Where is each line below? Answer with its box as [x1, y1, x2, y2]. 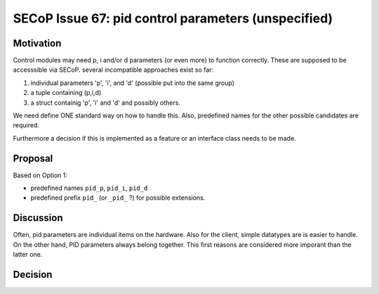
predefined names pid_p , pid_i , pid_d [30, 184, 148, 193]
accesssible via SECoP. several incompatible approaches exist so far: [13, 65, 214, 74]
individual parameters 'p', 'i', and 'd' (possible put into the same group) [30, 78, 235, 87]
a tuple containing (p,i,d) [30, 89, 102, 97]
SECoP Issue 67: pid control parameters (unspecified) [13, 11, 333, 26]
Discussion [13, 212, 63, 224]
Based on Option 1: [13, 171, 68, 179]
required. [13, 121, 40, 129]
